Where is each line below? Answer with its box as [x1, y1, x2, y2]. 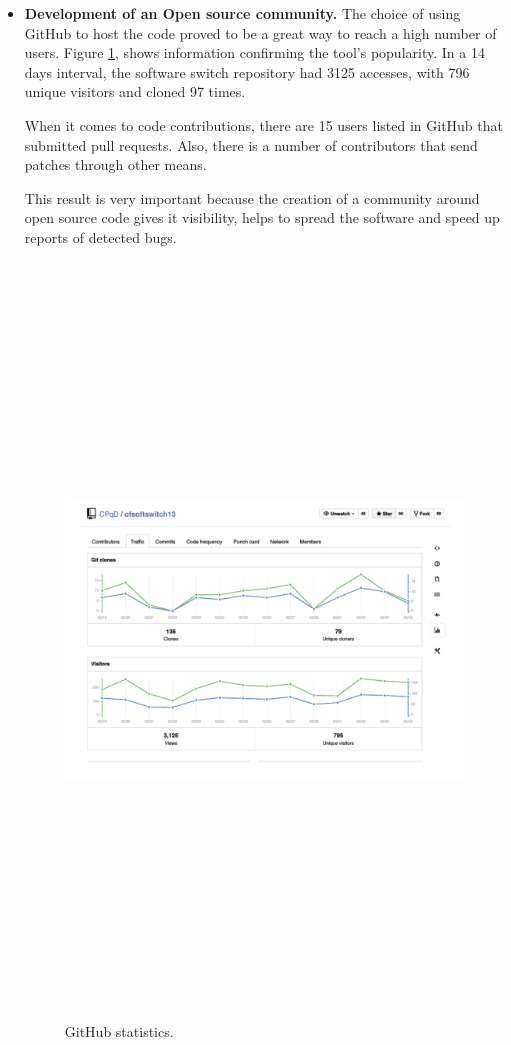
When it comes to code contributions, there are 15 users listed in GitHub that [24, 114, 503, 135]
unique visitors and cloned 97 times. [24, 81, 246, 102]
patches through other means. [24, 154, 207, 175]
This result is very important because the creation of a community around [24, 187, 480, 208]
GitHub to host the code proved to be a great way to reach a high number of [24, 22, 497, 43]
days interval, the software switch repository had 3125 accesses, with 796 [24, 61, 470, 82]
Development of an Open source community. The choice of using [24, 3, 461, 23]
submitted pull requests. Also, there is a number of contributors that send [24, 134, 478, 155]
